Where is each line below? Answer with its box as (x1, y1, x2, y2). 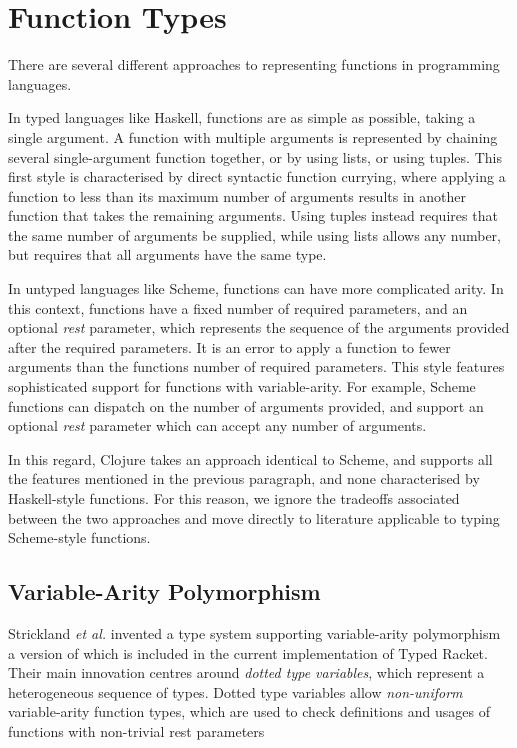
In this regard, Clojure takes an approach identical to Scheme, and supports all (8, 448, 493, 469)
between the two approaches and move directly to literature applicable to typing (8, 507, 500, 528)
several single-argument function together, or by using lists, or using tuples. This (8, 146, 502, 167)
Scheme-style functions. (8, 527, 151, 548)
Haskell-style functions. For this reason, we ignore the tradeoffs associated (8, 488, 460, 508)
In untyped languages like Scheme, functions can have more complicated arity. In (8, 278, 504, 299)
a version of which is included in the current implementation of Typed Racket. (8, 642, 488, 663)
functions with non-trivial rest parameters (8, 720, 265, 741)
